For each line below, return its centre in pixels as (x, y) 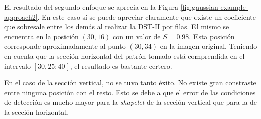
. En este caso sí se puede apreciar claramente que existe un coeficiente (147, 16)
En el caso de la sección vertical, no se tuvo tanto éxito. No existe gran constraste (130, 83)
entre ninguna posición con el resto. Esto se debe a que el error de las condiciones (130, 92)
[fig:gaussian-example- (214, 7)
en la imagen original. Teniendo (209, 46)
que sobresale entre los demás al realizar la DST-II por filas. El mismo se (117, 26)
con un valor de (137, 36)
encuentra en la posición (41, 36)
